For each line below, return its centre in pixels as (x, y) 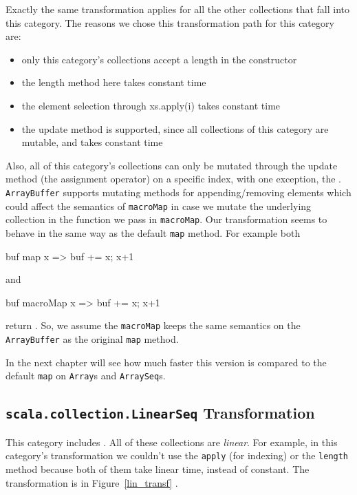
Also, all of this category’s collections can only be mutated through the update (172, 165)
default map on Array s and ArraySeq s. (86, 376)
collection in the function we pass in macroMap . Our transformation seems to (166, 219)
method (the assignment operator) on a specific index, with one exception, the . (173, 179)
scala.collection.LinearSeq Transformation (160, 413)
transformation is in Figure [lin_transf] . (92, 482)
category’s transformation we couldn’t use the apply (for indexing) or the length (177, 455)
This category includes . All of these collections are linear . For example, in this (172, 442)
